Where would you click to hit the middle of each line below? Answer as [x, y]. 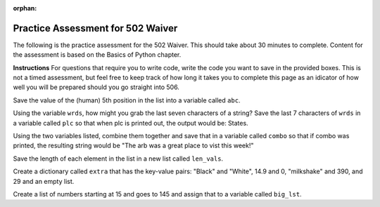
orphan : [25, 8]
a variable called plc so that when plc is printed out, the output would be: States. [131, 123]
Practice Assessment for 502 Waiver [95, 28]
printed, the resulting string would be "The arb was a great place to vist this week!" [133, 146]
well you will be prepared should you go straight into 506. [96, 87]
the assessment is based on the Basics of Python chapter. [97, 55]
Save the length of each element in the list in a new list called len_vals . [118, 159]
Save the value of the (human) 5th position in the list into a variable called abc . [127, 100]
